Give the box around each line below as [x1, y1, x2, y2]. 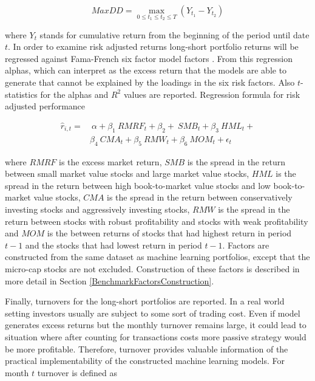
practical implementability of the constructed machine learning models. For [5, 354, 285, 367]
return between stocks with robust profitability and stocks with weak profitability [5, 215, 308, 227]
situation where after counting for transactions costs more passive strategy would [5, 330, 307, 343]
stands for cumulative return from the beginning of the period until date [39, 28, 310, 41]
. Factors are [222, 238, 269, 251]
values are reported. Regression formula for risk [123, 88, 300, 100]
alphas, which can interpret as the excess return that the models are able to [5, 64, 287, 77]
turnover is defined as [37, 366, 117, 379]
